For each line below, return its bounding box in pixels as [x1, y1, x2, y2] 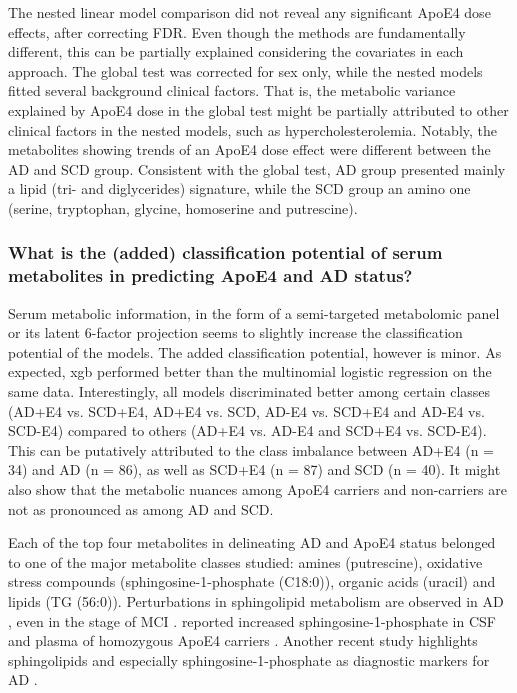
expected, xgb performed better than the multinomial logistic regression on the [8, 361, 492, 382]
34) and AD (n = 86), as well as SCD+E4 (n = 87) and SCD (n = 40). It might [8, 459, 501, 480]
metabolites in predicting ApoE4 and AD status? [8, 263, 413, 288]
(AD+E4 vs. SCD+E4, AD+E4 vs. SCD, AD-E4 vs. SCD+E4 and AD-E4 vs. [8, 400, 485, 421]
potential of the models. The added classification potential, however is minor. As [8, 341, 502, 362]
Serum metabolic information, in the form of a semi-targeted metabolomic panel [8, 302, 500, 323]
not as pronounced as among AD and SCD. [8, 498, 274, 519]
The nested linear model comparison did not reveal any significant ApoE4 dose [8, 2, 491, 22]
